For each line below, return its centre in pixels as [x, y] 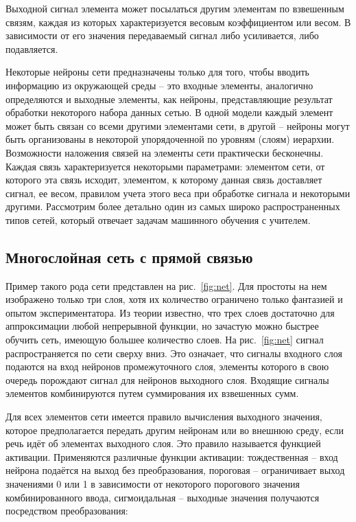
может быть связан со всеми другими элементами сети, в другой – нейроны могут [178, 125]
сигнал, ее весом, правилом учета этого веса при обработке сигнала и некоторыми [178, 193]
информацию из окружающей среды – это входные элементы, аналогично [159, 85]
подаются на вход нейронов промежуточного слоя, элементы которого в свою [167, 366]
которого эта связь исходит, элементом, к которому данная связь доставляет [164, 180]
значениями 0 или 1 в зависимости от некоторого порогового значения [153, 484]
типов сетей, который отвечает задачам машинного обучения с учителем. [158, 219]
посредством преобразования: [67, 511]
